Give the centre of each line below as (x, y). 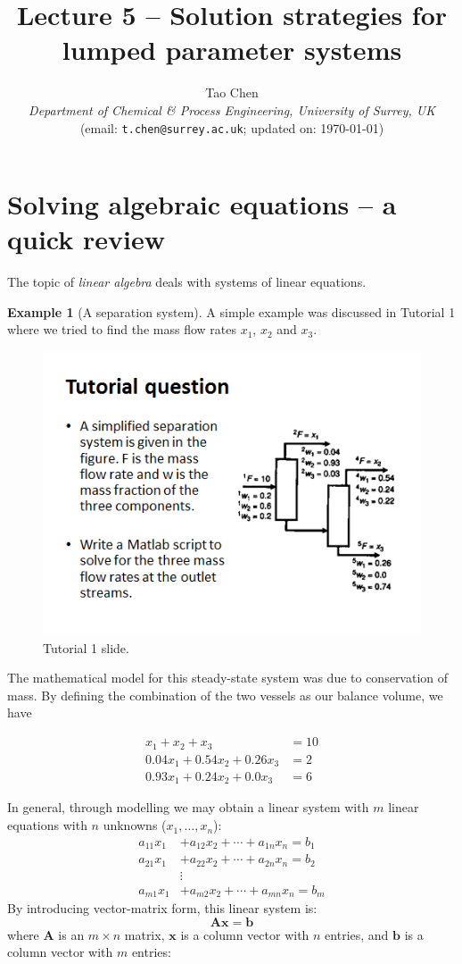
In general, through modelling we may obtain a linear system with (188, 807)
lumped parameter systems (232, 50)
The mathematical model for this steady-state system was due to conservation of (228, 678)
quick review (86, 239)
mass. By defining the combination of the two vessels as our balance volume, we (225, 695)
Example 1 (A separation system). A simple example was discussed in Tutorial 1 (231, 311)
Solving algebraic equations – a (202, 204)
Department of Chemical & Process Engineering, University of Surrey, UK (232, 109)
